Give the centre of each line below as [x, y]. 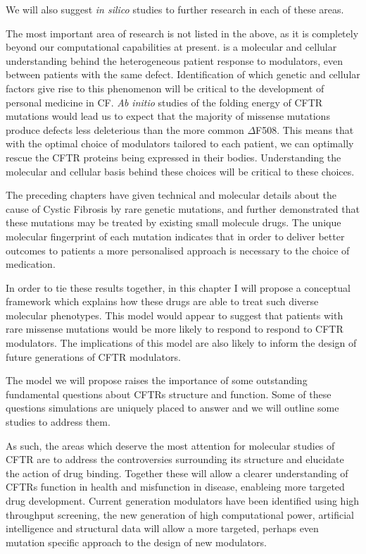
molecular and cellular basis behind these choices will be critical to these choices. [180, 171]
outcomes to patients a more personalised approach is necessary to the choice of [178, 250]
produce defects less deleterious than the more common [125, 129]
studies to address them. [58, 422]
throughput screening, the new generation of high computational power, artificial [180, 514]
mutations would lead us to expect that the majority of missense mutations [168, 116]
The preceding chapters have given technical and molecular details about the [171, 195]
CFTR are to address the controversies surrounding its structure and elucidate [175, 459]
